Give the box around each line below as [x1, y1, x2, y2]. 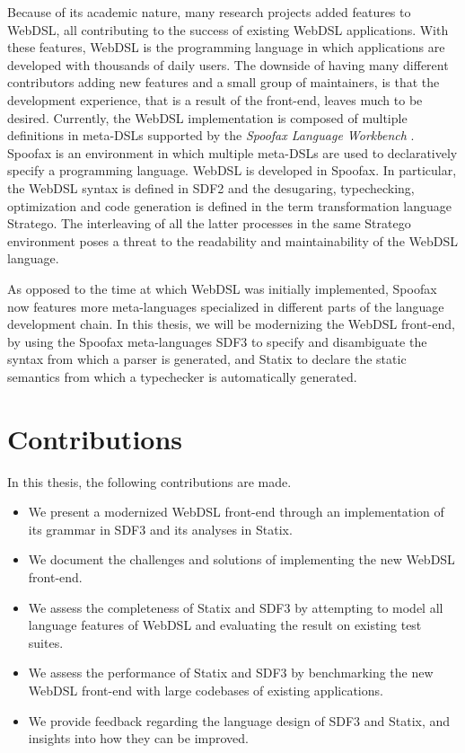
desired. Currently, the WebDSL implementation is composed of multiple [7, 108, 408, 127]
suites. [28, 633, 64, 651]
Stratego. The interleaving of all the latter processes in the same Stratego [7, 214, 411, 233]
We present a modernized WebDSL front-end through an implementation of [28, 502, 444, 521]
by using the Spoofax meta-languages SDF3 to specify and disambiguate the [7, 332, 427, 350]
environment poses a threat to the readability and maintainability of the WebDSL [7, 231, 458, 250]
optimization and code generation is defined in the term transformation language [7, 196, 452, 215]
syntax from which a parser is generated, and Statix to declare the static [7, 350, 407, 368]
